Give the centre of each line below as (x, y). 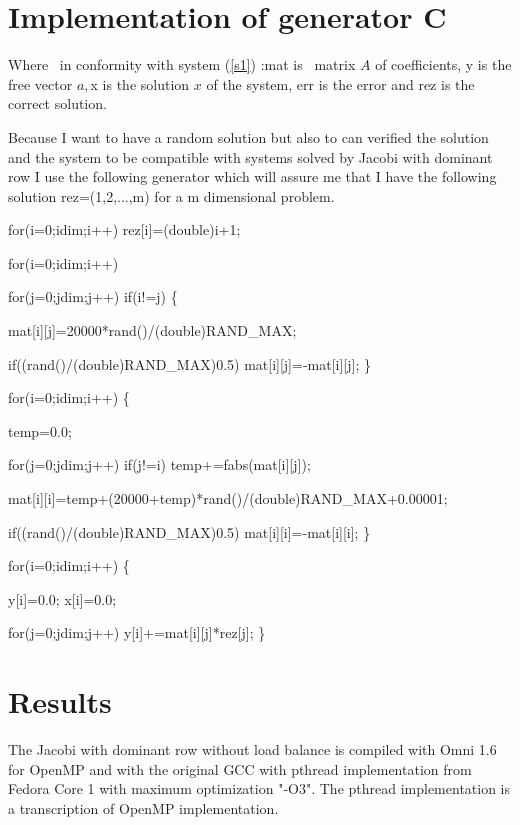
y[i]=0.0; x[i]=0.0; (62, 598)
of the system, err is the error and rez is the (340, 83)
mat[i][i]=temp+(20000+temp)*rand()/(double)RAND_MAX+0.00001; (228, 498)
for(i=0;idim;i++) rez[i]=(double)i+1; (124, 229)
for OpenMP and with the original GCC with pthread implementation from (240, 768)
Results (60, 701)
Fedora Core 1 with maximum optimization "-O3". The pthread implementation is (259, 788)
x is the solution (140, 83)
